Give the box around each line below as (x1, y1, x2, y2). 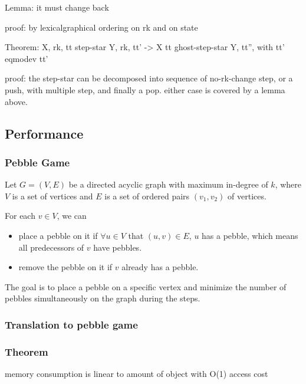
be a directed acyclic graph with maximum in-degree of (68, 178, 268, 191)
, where (275, 178, 302, 191)
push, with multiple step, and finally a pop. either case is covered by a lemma (5, 83, 285, 96)
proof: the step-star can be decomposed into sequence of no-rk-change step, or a (5, 72, 293, 84)
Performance (5, 124, 84, 142)
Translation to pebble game (5, 317, 138, 332)
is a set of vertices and (12, 189, 93, 202)
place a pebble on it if (18, 229, 98, 241)
